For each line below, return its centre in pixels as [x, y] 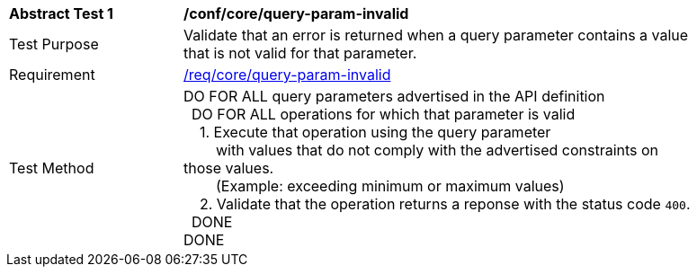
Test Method [52, 168]
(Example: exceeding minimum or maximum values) [390, 186]
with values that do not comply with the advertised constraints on [438, 150]
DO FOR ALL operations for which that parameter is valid [384, 114]
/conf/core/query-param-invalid [296, 13]
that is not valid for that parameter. [300, 53]
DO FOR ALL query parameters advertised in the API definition [394, 96]
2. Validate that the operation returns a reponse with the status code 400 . [445, 204]
